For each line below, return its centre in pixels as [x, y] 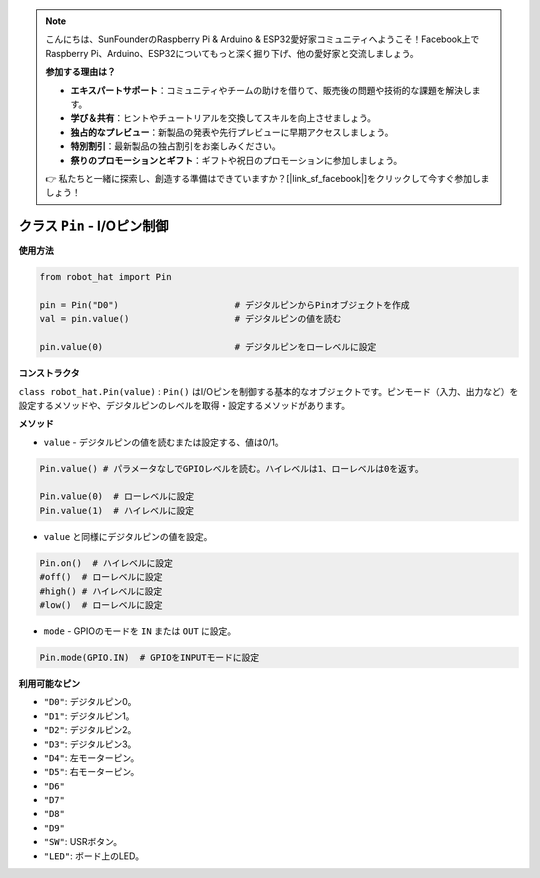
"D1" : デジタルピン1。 [89, 716]
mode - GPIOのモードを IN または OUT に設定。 [140, 631]
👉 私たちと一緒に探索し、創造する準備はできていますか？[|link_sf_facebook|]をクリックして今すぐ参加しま [267, 178]
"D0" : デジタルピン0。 [90, 702]
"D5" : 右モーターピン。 [91, 772]
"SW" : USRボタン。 [83, 842]
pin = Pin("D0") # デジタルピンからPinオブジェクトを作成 [224, 304]
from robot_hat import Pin [105, 277]
